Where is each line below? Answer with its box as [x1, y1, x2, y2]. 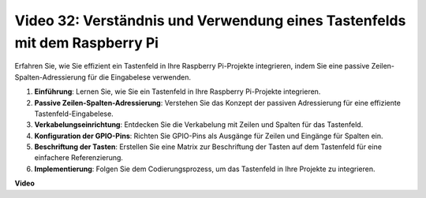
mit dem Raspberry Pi [14, 34, 159, 51]
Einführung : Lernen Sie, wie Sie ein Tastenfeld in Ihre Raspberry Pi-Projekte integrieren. [34, 87, 321, 96]
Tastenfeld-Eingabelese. [34, 109, 114, 118]
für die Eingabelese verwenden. [88, 72, 191, 82]
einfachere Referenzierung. [34, 153, 124, 163]
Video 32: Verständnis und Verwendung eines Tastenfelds [14, 12, 406, 29]
